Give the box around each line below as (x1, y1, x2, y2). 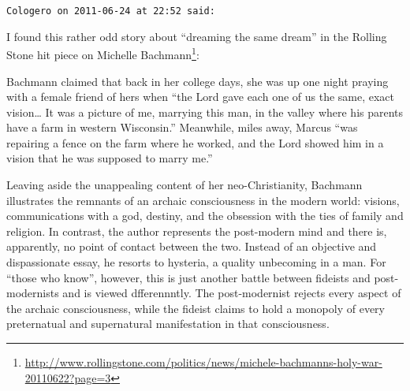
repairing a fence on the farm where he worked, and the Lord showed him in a (6, 134, 384, 151)
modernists (6, 285, 59, 301)
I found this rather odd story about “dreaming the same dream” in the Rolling (6, 28, 387, 44)
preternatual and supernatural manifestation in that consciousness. (6, 315, 330, 332)
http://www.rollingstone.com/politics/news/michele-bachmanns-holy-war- (24, 354, 382, 370)
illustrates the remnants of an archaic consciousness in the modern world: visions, (6, 192, 400, 208)
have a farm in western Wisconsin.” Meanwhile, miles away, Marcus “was (6, 119, 358, 136)
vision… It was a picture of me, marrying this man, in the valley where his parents (6, 103, 404, 120)
